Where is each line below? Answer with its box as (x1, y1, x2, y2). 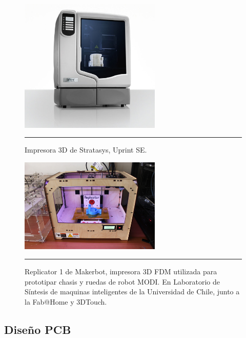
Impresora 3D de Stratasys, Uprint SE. (25, 144, 147, 155)
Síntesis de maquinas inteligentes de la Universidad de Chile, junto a (25, 286, 240, 297)
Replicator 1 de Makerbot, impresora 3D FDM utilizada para (25, 266, 217, 277)
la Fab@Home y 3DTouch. (25, 296, 107, 307)
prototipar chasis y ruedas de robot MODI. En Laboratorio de (25, 276, 220, 287)
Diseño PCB (4, 321, 71, 337)
